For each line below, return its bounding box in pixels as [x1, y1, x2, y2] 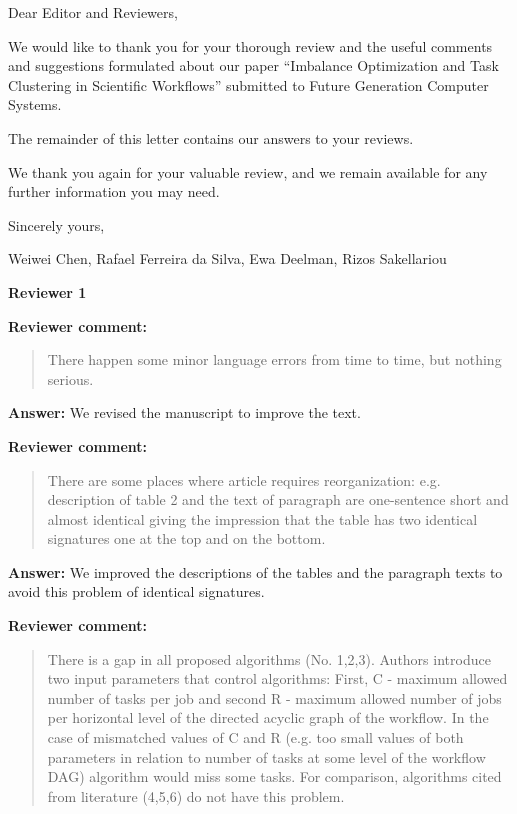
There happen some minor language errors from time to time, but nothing [47, 349, 502, 370]
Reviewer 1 [8, 281, 87, 302]
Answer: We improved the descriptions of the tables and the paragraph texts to [8, 561, 503, 582]
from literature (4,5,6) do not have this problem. [47, 785, 345, 806]
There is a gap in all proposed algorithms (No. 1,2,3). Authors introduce [47, 648, 491, 669]
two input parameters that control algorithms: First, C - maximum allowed [47, 668, 508, 689]
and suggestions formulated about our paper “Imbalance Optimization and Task [8, 55, 499, 76]
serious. [47, 368, 94, 389]
